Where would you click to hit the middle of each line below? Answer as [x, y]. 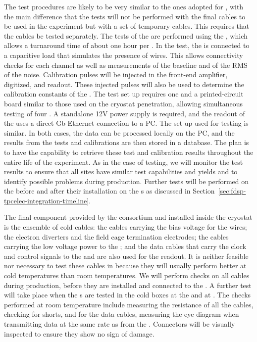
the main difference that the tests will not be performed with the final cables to [125, 16]
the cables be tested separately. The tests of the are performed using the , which [126, 35]
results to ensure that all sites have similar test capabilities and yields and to [121, 171]
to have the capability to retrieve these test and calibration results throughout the [129, 152]
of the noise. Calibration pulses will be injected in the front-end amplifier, [116, 74]
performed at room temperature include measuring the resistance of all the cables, [129, 304]
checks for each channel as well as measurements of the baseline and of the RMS [126, 65]
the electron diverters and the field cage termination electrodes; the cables [116, 236]
